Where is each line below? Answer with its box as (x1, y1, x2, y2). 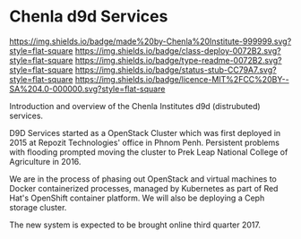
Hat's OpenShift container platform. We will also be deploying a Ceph (9, 192, 265, 203)
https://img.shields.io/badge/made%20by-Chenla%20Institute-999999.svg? (9, 36, 292, 47)
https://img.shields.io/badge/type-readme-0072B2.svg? (74, 55, 282, 65)
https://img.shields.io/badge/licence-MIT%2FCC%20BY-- (74, 73, 289, 84)
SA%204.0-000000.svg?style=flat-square (9, 83, 166, 94)
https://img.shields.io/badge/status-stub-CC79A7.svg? (74, 64, 277, 75)
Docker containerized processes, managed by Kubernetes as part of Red (9, 183, 279, 193)
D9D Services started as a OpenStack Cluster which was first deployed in (9, 127, 281, 138)
